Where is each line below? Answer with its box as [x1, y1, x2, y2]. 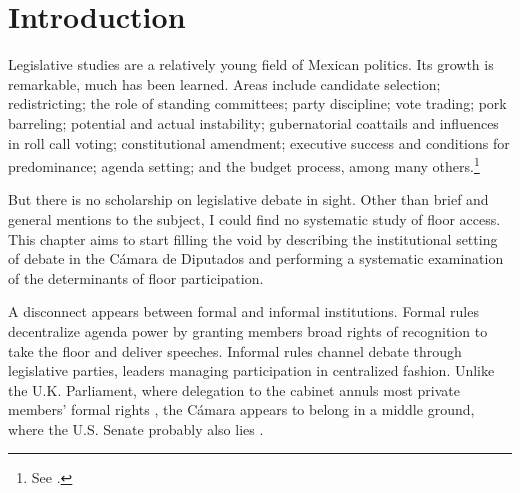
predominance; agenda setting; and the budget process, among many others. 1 [8, 153, 480, 176]
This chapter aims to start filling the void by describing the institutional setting [8, 228, 498, 249]
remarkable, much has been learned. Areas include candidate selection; [8, 73, 441, 94]
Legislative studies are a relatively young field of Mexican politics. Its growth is [8, 54, 494, 75]
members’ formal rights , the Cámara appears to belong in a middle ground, [8, 399, 475, 420]
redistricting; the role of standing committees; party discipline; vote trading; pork [8, 93, 507, 114]
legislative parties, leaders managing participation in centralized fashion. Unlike [8, 360, 495, 381]
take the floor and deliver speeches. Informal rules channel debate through [8, 340, 462, 361]
